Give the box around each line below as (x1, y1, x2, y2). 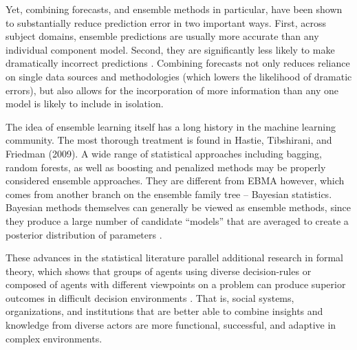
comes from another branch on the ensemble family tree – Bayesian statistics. (6, 186, 332, 201)
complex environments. (6, 331, 102, 345)
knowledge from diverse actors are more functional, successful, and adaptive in (6, 318, 336, 332)
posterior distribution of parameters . (6, 227, 162, 241)
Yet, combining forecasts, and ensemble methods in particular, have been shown (6, 2, 343, 16)
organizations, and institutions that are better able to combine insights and (6, 304, 323, 318)
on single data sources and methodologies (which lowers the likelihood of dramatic (6, 69, 352, 83)
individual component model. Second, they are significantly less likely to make (6, 42, 335, 56)
